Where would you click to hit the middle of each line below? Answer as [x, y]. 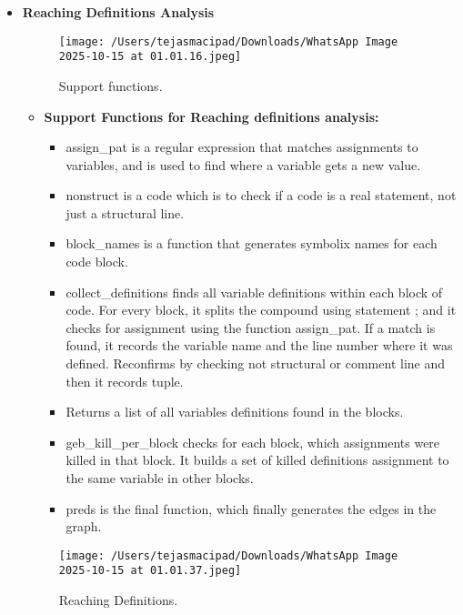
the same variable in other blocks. [160, 478]
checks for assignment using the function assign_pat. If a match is [251, 327]
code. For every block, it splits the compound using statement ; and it [261, 310]
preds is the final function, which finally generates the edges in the [251, 508]
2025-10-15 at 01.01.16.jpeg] [150, 57]
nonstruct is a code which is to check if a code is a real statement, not [261, 195]
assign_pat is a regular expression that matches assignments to [242, 147]
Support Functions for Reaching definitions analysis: [211, 116]
